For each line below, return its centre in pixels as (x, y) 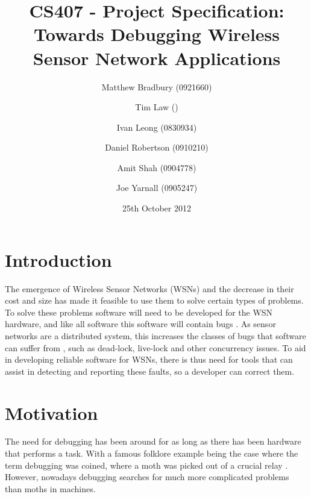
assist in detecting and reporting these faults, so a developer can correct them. (150, 371)
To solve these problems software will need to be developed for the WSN (139, 312)
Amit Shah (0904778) (157, 167)
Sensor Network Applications (157, 58)
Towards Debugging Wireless (157, 34)
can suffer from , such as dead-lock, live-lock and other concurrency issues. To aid (155, 347)
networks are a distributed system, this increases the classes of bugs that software (155, 335)
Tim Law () (157, 107)
